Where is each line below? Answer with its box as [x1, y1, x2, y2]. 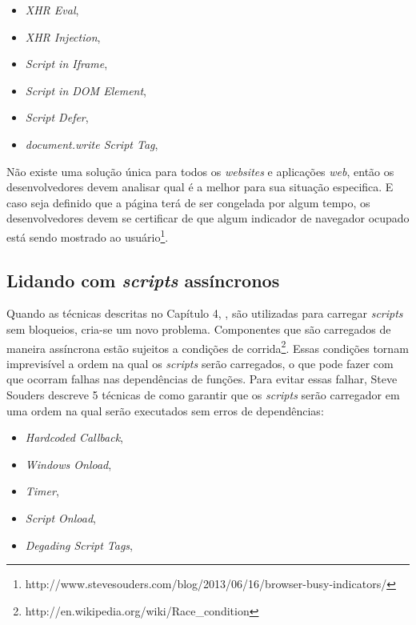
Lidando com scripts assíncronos [6, 267, 280, 292]
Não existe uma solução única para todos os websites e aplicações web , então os [6, 162, 394, 179]
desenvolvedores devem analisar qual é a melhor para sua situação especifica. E [6, 178, 394, 195]
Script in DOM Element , [25, 82, 147, 98]
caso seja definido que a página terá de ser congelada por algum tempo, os [6, 194, 370, 210]
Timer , [25, 483, 59, 499]
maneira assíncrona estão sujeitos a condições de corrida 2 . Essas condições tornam [6, 337, 409, 356]
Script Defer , [25, 109, 89, 126]
